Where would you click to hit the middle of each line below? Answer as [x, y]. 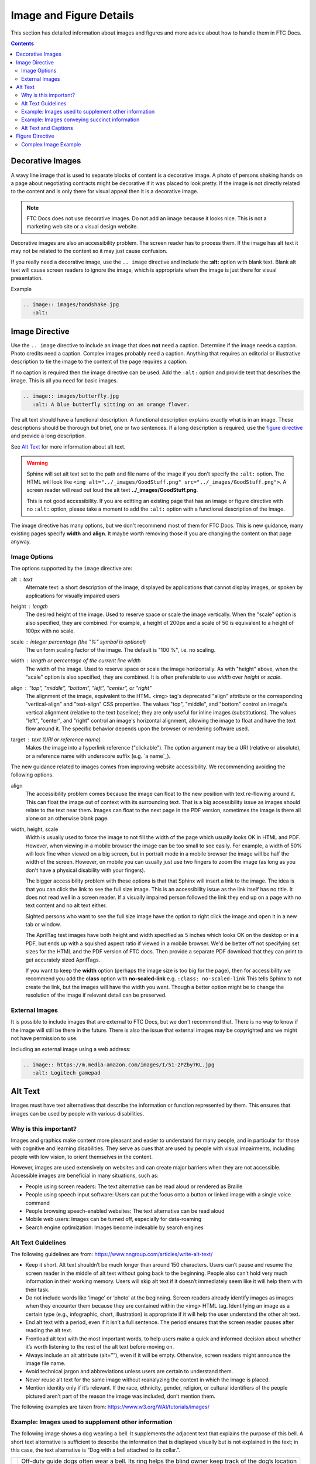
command [37, 1203]
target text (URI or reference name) [56, 739]
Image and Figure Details [73, 15]
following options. [32, 775]
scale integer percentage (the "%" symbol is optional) [78, 642]
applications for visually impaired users [73, 596]
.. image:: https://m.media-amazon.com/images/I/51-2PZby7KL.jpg [119, 1065]
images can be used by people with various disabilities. [78, 1113]
